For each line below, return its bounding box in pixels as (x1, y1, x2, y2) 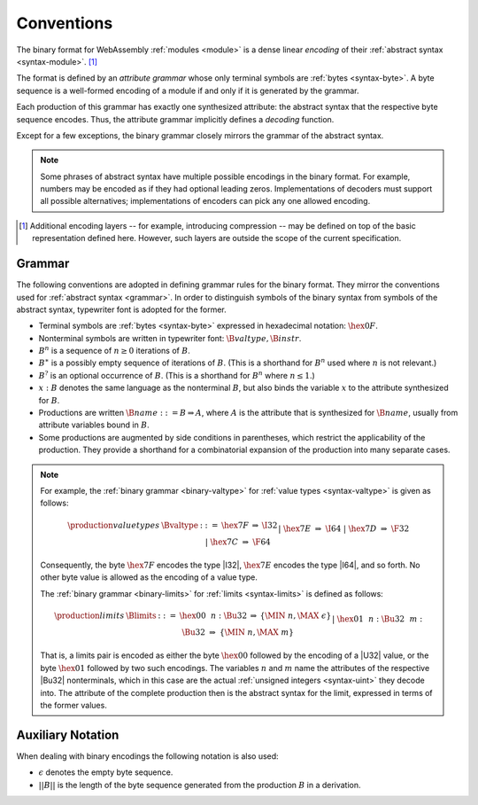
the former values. (40, 699, 108, 710)
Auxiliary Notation (16, 727, 119, 742)
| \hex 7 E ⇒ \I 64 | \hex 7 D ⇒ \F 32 (277, 523, 410, 534)
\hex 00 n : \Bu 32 (179, 610, 248, 621)
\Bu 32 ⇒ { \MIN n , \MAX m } (181, 627, 294, 637)
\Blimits (125, 610, 157, 621)
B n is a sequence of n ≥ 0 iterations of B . (38, 344, 190, 356)
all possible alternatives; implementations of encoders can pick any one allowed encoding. (40, 196, 371, 207)
